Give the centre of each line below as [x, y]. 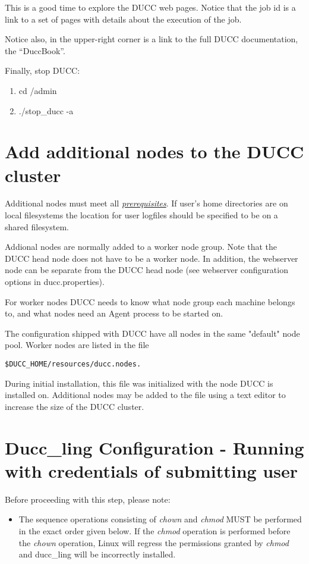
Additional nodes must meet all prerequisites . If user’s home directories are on [146, 203]
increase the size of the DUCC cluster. [75, 406]
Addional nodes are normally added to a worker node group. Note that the [141, 247]
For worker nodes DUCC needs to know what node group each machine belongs [150, 301]
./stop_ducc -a [46, 110]
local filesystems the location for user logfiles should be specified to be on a [141, 215]
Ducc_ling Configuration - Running [154, 447]
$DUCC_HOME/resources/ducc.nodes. [73, 364]
